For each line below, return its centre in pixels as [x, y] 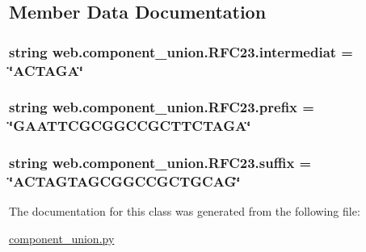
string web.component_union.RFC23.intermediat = [181, 51]
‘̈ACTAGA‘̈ [46, 70]
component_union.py [62, 239]
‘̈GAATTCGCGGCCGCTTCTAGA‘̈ [130, 126]
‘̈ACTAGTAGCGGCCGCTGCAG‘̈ [125, 181]
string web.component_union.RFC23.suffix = [160, 163]
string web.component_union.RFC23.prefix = [162, 107]
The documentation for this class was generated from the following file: [185, 211]
